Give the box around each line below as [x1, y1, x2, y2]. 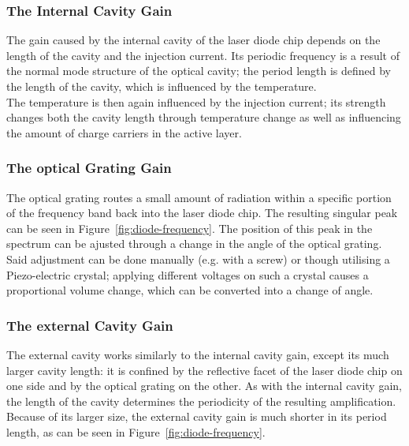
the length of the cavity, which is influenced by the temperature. [6, 78, 317, 94]
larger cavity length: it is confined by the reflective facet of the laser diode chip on [6, 362, 403, 378]
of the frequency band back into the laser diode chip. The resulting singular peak [6, 204, 398, 221]
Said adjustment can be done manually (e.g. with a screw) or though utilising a [6, 250, 390, 267]
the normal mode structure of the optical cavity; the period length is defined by [6, 62, 391, 79]
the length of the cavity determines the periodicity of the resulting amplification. [6, 392, 396, 409]
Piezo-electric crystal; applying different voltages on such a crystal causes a [6, 266, 369, 283]
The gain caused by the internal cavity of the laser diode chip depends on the [6, 32, 381, 48]
